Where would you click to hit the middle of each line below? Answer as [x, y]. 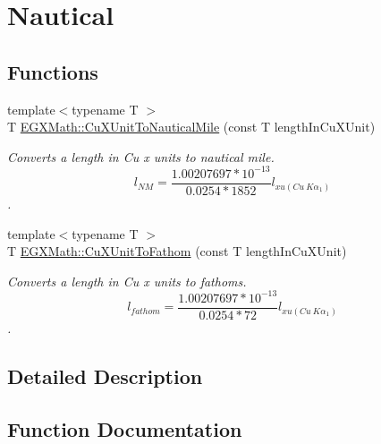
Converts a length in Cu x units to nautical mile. [141, 156]
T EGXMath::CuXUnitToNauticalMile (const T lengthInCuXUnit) [191, 127]
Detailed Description [105, 376]
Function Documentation [125, 428]
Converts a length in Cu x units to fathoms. [127, 281]
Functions [53, 71]
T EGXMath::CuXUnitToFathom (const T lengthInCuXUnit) [177, 251]
